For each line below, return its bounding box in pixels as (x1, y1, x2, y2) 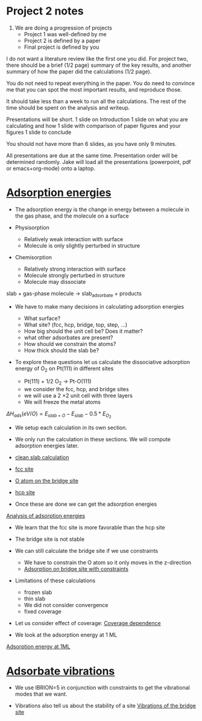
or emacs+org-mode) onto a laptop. (6, 165, 95, 172)
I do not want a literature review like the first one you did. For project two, (6, 55, 188, 62)
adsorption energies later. (14, 442, 80, 450)
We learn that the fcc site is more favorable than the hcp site (14, 524, 165, 531)
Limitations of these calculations (14, 577, 96, 584)
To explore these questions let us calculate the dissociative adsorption (14, 358, 190, 365)
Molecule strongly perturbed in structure (24, 271, 125, 279)
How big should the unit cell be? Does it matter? (24, 327, 144, 335)
